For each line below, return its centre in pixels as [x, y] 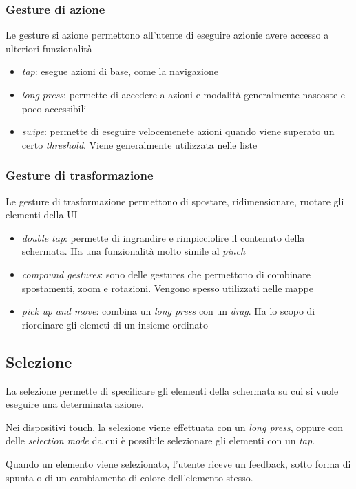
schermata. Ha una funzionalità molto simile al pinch [134, 251]
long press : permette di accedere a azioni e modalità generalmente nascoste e [184, 94]
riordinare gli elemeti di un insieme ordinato [115, 324]
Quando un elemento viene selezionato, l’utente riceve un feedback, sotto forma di [178, 463]
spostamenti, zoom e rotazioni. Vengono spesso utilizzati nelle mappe [167, 288]
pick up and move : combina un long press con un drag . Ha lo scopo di [168, 311]
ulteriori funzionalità [49, 48]
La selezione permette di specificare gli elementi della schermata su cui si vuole [172, 390]
